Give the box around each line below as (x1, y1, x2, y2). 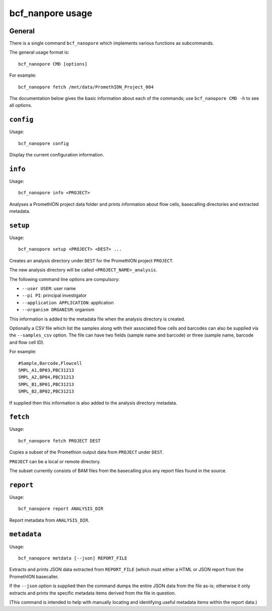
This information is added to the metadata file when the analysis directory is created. (9, 316, 185, 322)
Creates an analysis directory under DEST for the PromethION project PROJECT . (9, 257, 174, 263)
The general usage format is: (9, 49, 70, 55)
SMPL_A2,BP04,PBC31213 (18, 374, 75, 380)
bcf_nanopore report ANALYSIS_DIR (18, 506, 103, 512)
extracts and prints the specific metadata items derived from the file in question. (9, 590, 176, 596)
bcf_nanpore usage (9, 8, 93, 19)
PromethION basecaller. (9, 573, 59, 580)
